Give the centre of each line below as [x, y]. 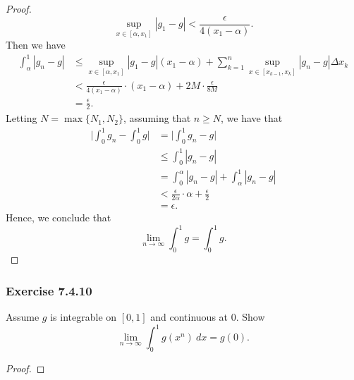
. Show [250, 317]
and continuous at [189, 317]
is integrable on [84, 317]
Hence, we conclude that [59, 217]
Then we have [36, 45]
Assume [23, 317]
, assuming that [157, 118]
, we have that [252, 118]
